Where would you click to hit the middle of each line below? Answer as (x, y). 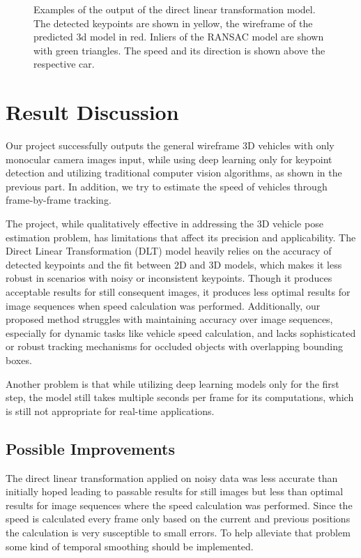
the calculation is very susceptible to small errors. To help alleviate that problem (178, 532)
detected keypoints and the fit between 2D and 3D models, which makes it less (174, 264)
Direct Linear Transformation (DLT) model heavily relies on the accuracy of (169, 251)
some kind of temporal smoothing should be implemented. (130, 546)
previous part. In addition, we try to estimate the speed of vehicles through (167, 186)
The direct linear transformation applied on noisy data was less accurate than (172, 477)
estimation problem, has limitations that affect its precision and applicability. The (181, 237)
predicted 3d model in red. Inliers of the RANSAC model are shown (179, 37)
